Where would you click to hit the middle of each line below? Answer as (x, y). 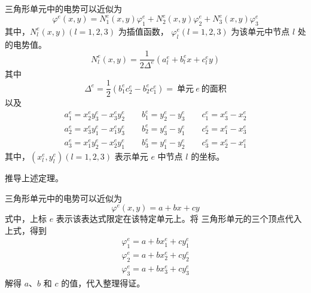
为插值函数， (143, 31)
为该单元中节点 (260, 31)
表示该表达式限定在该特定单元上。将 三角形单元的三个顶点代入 (179, 219)
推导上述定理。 (34, 177)
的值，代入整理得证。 (103, 283)
